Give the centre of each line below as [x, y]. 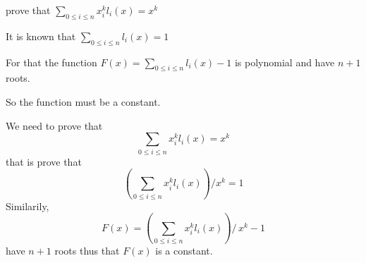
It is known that [41, 36]
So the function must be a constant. [83, 101]
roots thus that [87, 251]
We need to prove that [54, 125]
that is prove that [44, 161]
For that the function [51, 62]
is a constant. [184, 251]
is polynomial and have [285, 62]
